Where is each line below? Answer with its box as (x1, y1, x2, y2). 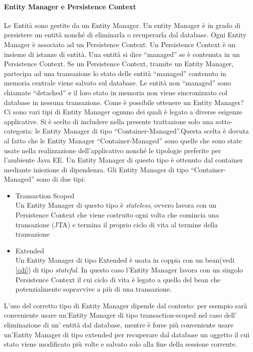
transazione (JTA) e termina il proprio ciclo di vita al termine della (15, 219, 218, 229)
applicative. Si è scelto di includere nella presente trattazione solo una (4, 116, 213, 126)
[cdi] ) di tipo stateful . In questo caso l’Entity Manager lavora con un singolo (15, 265, 243, 275)
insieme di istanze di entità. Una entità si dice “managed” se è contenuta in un (4, 49, 240, 59)
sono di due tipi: (36, 174, 86, 184)
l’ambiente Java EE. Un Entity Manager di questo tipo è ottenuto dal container (4, 155, 243, 165)
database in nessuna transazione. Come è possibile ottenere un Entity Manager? (4, 97, 244, 107)
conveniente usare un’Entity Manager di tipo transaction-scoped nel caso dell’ (4, 310, 237, 320)
